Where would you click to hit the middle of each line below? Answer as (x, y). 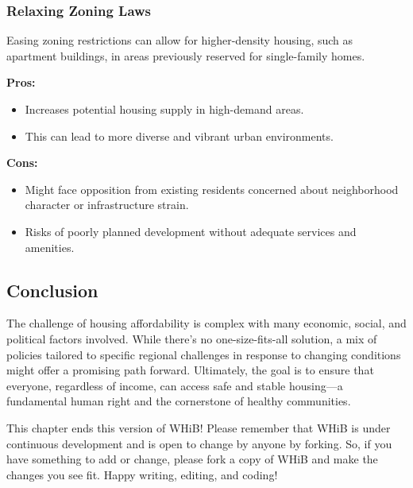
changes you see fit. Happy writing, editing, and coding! (142, 474)
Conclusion (52, 290)
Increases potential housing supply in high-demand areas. (164, 109)
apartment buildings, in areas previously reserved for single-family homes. (186, 55)
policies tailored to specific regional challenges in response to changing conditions (204, 354)
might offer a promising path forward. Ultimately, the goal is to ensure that (190, 370)
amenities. (50, 247)
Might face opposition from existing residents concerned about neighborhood (212, 189)
